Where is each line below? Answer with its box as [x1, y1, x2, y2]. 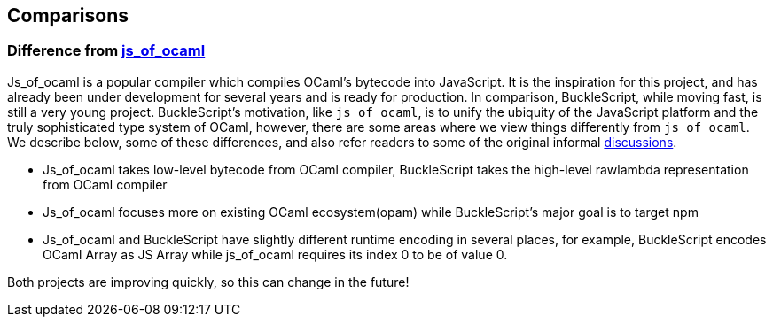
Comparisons [7, 4, 129, 27]
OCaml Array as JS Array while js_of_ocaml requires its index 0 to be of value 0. [43, 246, 508, 262]
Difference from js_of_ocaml [7, 42, 206, 60]
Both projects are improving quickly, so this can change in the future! [7, 274, 410, 289]
